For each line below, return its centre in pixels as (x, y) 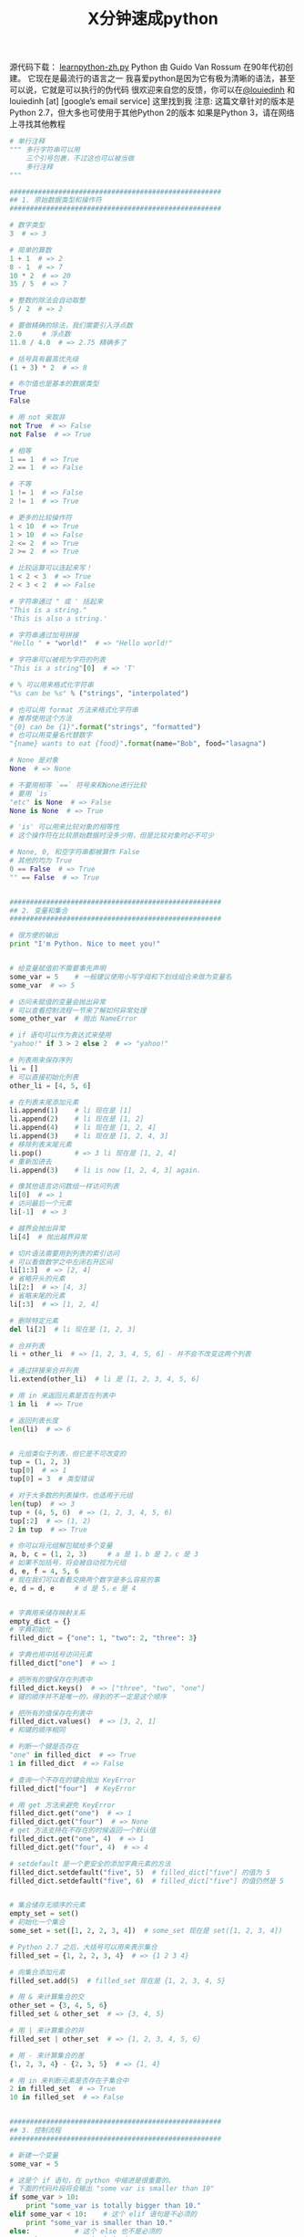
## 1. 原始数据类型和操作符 (56, 200)
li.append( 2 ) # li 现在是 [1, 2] (77, 1119)
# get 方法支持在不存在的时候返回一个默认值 (83, 1831)
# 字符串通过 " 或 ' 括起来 (56, 601)
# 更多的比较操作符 (41, 517)
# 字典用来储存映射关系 (48, 1613)
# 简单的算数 (30, 250)
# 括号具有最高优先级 (44, 359)
